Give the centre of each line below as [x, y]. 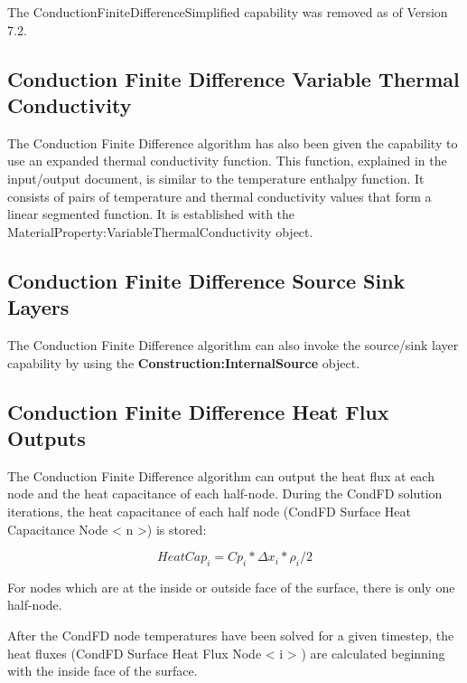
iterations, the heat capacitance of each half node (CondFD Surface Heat [209, 511]
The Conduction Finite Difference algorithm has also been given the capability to [233, 142]
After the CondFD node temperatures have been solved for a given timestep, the [231, 636]
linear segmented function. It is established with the [151, 214]
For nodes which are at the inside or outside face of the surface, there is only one [231, 587]
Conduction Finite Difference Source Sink [206, 280]
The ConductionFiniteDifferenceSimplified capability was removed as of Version [228, 12]
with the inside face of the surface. [103, 671]
